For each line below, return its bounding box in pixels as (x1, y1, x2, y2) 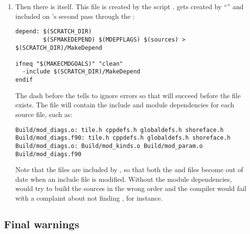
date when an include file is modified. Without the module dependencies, (15, 174, 232, 184)
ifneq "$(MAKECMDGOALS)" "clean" (15, 60, 123, 67)
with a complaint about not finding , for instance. (15, 192, 163, 203)
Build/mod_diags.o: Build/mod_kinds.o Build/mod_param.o (15, 142, 203, 149)
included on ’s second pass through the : (15, 11, 135, 21)
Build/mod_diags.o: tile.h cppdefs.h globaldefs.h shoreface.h (15, 126, 224, 133)
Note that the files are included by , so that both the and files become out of (15, 164, 243, 175)
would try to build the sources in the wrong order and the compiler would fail (15, 183, 247, 193)
